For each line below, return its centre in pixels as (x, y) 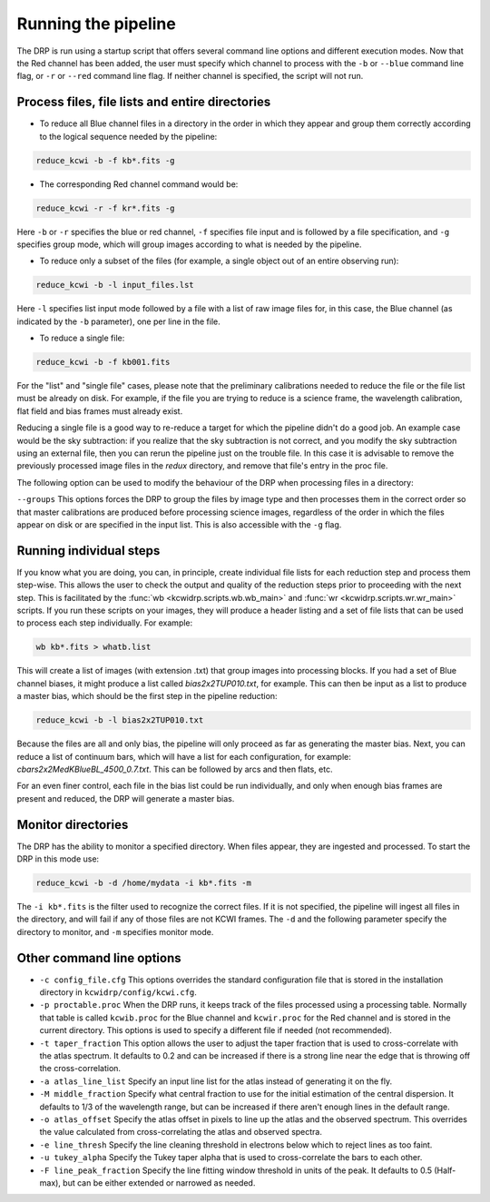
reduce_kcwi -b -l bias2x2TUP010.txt (120, 720)
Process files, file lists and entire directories (144, 102)
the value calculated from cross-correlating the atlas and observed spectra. (181, 1132)
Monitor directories (73, 825)
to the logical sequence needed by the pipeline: (128, 136)
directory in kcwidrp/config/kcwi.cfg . (118, 992)
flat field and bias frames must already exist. (100, 411)
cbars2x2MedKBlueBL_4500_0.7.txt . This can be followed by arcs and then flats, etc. (175, 769)
